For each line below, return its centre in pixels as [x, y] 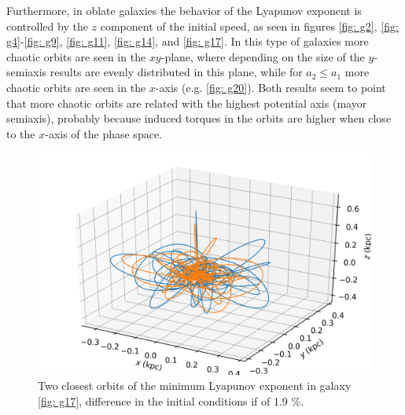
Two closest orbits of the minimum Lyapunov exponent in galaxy [195, 386]
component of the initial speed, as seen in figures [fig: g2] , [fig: [249, 26]
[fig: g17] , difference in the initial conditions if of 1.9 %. [171, 400]
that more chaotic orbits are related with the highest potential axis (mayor [187, 103]
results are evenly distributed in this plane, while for [176, 72]
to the [21, 133]
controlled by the [47, 26]
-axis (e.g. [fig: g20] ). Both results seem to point [271, 87]
